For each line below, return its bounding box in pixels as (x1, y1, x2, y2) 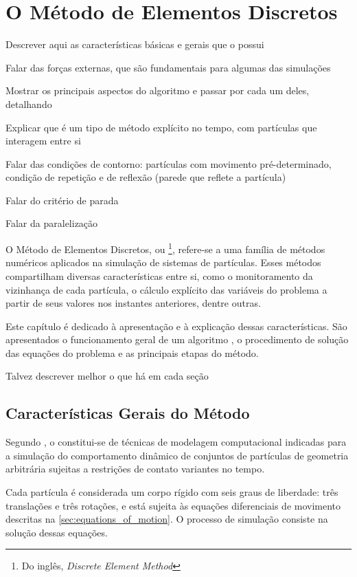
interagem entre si (5, 133, 81, 148)
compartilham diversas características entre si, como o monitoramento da (5, 268, 313, 283)
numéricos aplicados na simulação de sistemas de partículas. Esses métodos (5, 255, 321, 270)
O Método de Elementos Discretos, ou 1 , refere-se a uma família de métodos (5, 240, 325, 256)
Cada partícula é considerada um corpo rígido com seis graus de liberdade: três (5, 485, 338, 499)
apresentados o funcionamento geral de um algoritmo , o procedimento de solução (5, 332, 349, 347)
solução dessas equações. (5, 525, 108, 539)
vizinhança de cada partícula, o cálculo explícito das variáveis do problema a (5, 282, 327, 296)
